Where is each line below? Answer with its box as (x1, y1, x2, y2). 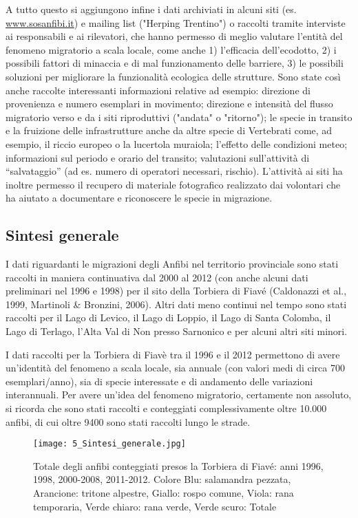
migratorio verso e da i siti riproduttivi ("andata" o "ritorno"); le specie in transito (6, 109, 352, 124)
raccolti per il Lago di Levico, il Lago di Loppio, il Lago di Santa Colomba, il (6, 310, 331, 325)
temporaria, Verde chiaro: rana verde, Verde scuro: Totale (33, 499, 277, 513)
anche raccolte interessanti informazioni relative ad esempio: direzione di (6, 83, 310, 97)
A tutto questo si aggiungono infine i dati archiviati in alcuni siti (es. (6, 2, 297, 16)
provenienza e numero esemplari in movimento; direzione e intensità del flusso (6, 96, 333, 111)
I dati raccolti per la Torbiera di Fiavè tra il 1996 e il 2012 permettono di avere (6, 347, 340, 361)
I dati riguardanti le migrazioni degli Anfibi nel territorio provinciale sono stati (6, 257, 339, 271)
